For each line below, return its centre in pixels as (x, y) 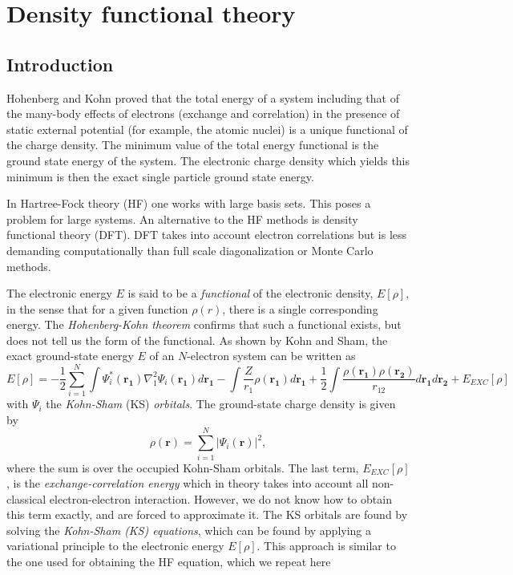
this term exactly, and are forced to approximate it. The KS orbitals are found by (207, 514)
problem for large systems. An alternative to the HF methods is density (182, 219)
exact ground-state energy (70, 356)
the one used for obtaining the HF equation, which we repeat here (169, 562)
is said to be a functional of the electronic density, (250, 293)
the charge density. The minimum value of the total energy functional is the (193, 145)
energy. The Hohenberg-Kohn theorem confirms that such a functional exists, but (204, 324)
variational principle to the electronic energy (115, 546)
